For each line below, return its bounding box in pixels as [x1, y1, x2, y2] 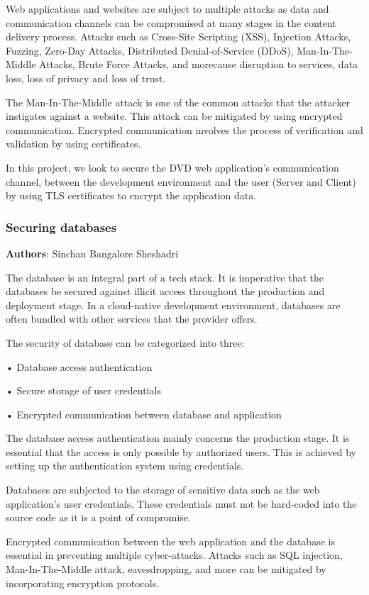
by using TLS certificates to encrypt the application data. [6, 188, 257, 203]
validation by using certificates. [6, 136, 141, 151]
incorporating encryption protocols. [6, 575, 160, 590]
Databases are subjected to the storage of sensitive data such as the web [6, 482, 320, 497]
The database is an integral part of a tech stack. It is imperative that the [6, 269, 324, 284]
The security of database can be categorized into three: [6, 335, 245, 350]
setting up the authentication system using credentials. [6, 458, 244, 473]
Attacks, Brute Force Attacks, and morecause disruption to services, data [39, 57, 358, 72]
